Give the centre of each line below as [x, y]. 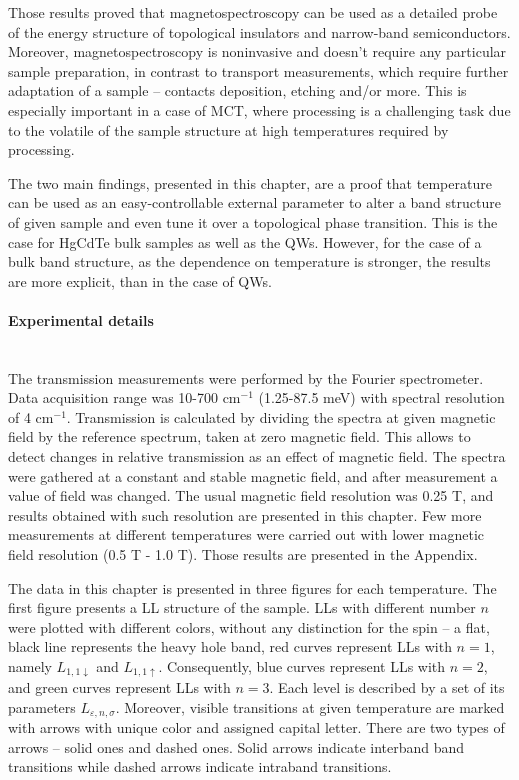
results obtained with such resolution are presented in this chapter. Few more [245, 514]
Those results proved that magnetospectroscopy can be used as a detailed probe [253, 12]
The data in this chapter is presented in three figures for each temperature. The [252, 587]
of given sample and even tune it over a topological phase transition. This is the [253, 221]
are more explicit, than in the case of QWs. [140, 280]
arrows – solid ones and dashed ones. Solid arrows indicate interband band [236, 746]
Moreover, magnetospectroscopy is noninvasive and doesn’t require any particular [257, 51]
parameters [42, 706]
